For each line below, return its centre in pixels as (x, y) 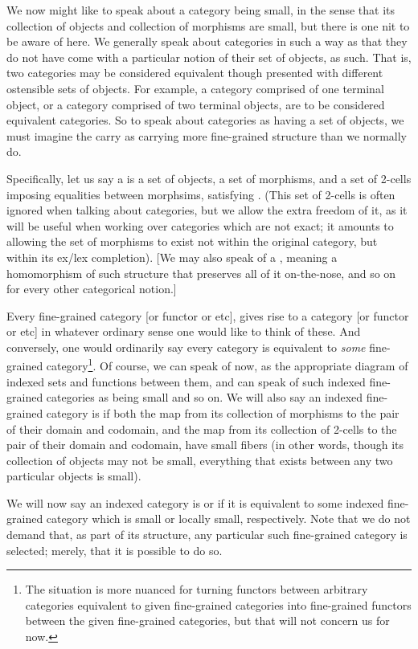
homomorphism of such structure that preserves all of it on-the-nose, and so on (201, 273)
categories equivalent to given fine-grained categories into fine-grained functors (218, 604)
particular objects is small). (74, 476)
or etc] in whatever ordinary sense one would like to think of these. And (184, 331)
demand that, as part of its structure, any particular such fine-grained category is (207, 535)
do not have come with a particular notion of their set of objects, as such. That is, (209, 57)
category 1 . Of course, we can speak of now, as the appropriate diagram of (227, 365)
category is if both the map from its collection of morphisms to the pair (223, 412)
